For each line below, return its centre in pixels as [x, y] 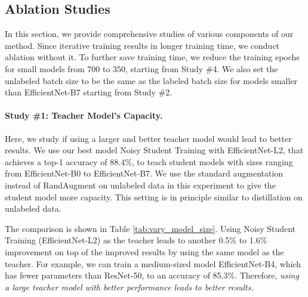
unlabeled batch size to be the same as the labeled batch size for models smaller [151, 80]
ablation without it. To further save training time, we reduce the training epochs [152, 57]
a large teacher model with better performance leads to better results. [129, 287]
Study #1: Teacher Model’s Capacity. [84, 115]
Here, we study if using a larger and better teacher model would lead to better [148, 138]
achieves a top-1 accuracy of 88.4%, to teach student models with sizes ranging [149, 161]
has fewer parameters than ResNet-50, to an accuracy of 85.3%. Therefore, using [152, 275]
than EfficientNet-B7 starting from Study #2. [89, 92]
